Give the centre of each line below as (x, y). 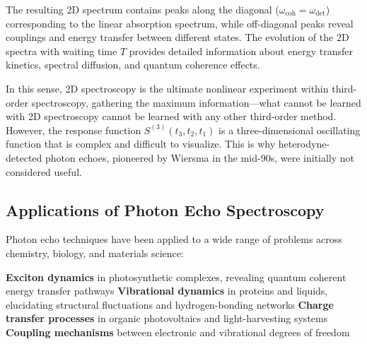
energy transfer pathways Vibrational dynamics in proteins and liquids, (167, 291)
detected (24, 157)
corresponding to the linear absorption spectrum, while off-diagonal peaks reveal (180, 23)
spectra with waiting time (62, 51)
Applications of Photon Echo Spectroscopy (165, 209)
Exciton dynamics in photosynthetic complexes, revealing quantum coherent (176, 277)
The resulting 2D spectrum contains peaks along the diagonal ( (142, 9)
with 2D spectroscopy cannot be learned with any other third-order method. (171, 116)
